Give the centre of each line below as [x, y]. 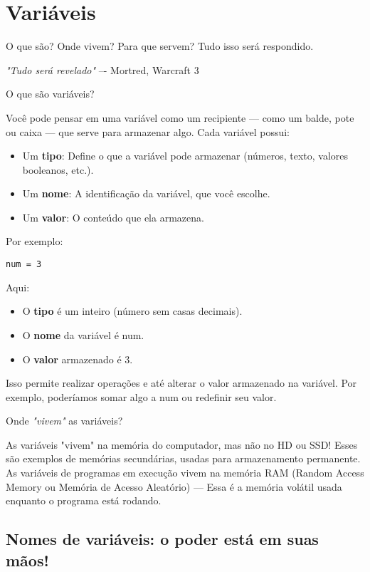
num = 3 [24, 265]
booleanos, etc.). [58, 169]
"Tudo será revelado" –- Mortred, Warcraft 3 [102, 69]
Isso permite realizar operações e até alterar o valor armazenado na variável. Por [181, 383]
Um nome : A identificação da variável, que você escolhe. [146, 193]
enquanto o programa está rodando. [84, 500]
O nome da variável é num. [83, 334]
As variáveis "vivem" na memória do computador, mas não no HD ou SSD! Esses [182, 444]
